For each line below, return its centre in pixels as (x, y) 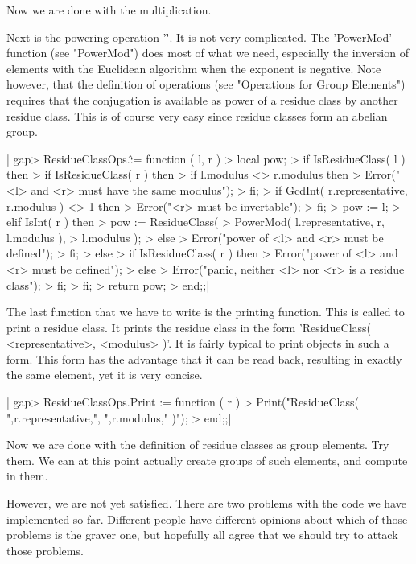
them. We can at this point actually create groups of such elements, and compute (207, 460)
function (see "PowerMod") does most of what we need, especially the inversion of (208, 53)
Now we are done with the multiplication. (109, 10)
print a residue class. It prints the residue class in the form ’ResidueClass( (189, 327)
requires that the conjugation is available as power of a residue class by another (202, 99)
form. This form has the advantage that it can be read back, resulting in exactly (204, 358)
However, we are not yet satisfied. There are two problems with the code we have (206, 503)
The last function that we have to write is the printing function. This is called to (206, 312)
